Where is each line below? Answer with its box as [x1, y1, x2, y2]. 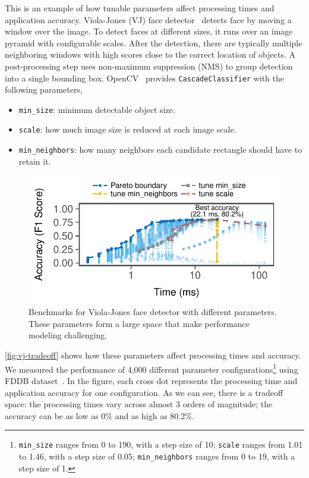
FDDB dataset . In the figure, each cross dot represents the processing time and [5, 374, 298, 386]
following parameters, [5, 83, 83, 96]
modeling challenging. [29, 329, 108, 341]
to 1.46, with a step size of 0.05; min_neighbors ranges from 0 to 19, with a [18, 449, 295, 462]
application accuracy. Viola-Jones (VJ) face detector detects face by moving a [5, 13, 292, 26]
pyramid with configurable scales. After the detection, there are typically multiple [5, 36, 302, 49]
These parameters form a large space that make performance [29, 317, 250, 329]
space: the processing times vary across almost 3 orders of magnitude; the [5, 398, 273, 410]
